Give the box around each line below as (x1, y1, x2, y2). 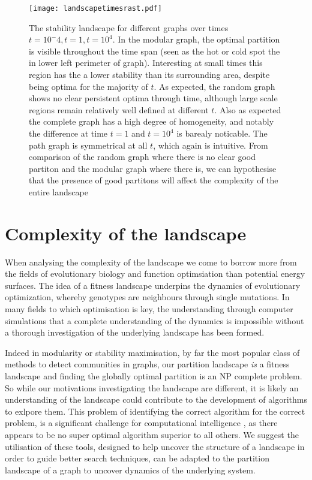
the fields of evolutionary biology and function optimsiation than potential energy (5, 267, 305, 280)
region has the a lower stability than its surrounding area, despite (29, 68, 270, 81)
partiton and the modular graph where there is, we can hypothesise (29, 162, 277, 174)
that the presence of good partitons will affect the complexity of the (29, 174, 278, 186)
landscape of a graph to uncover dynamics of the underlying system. (5, 463, 256, 476)
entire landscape (29, 185, 88, 198)
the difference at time (29, 127, 108, 139)
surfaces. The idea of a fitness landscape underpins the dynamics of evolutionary (5, 279, 301, 291)
